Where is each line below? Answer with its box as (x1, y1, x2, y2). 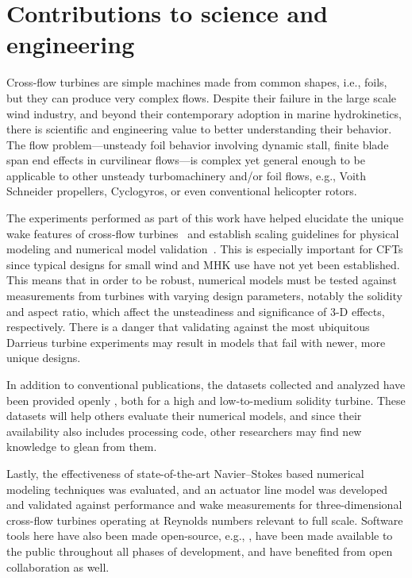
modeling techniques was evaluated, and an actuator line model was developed (6, 480, 388, 497)
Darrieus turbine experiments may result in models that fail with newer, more (6, 333, 386, 350)
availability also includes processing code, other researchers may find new (6, 422, 362, 439)
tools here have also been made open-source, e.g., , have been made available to (6, 527, 393, 544)
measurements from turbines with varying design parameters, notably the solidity (6, 287, 402, 304)
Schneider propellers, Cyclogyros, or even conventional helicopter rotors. (6, 183, 357, 199)
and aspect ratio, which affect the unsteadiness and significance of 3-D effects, (6, 302, 385, 319)
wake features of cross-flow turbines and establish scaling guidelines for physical (6, 225, 399, 241)
